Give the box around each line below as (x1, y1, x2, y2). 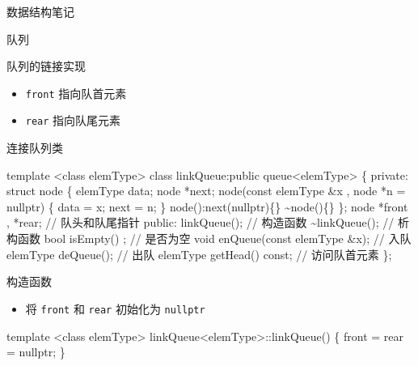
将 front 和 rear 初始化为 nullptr (25, 300, 205, 317)
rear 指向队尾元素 (25, 112, 121, 129)
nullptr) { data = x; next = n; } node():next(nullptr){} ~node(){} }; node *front (6, 198, 408, 215)
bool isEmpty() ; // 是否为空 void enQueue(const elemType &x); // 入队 (44, 230, 412, 247)
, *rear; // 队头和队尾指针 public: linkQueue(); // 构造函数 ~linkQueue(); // (6, 214, 395, 231)
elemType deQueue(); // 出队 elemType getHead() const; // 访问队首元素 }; (6, 245, 392, 262)
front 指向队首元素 (25, 84, 127, 101)
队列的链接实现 (6, 57, 86, 74)
